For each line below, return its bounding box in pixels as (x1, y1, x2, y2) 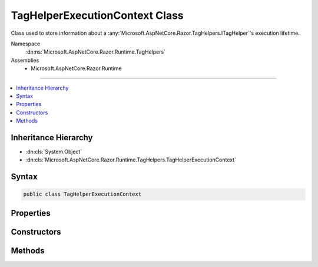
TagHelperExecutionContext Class (11, 9, 184, 22)
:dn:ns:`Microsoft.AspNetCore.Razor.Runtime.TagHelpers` (25, 48, 166, 55)
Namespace (11, 40, 41, 47)
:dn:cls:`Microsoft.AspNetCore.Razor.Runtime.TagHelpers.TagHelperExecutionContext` (25, 156, 237, 163)
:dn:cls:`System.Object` (25, 148, 82, 155)
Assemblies (11, 57, 39, 64)
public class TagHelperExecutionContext (23, 191, 141, 197)
